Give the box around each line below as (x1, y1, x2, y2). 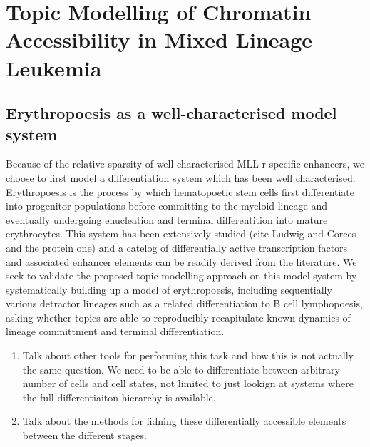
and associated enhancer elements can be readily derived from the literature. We (6, 254, 357, 269)
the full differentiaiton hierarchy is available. (22, 389, 216, 404)
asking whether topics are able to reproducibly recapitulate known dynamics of (6, 309, 351, 324)
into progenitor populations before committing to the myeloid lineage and (6, 198, 327, 213)
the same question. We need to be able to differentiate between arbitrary (22, 361, 340, 376)
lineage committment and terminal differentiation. (6, 324, 225, 339)
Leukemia (6, 53, 102, 82)
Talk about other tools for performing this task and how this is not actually (22, 348, 354, 363)
